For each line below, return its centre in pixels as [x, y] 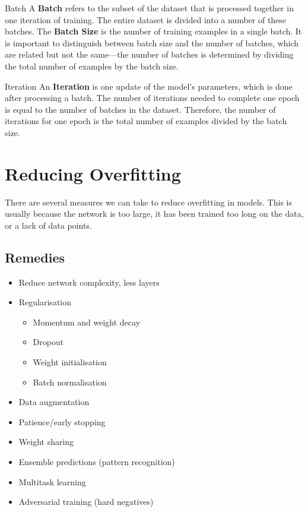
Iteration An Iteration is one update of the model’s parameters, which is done [149, 86]
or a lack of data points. [48, 225]
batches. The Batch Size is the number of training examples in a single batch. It [153, 31]
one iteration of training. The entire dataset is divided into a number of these [146, 19]
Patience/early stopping [62, 421]
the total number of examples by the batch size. [92, 66]
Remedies [35, 257]
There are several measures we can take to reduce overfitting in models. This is [148, 202]
